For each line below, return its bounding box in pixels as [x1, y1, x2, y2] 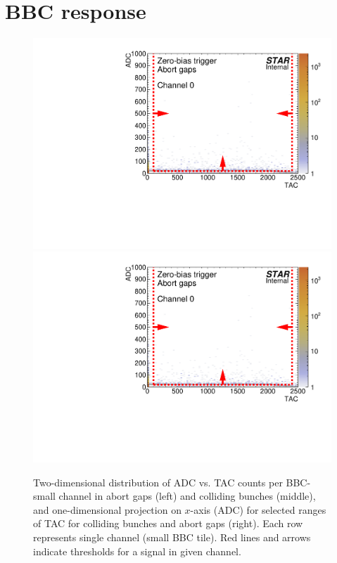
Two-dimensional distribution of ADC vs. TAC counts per [33, 474, 283, 489]
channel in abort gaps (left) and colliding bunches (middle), [58, 488, 316, 503]
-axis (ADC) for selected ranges [190, 502, 326, 517]
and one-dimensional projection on [33, 502, 182, 517]
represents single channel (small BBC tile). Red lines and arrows [33, 530, 311, 544]
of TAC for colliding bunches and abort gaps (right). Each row [33, 516, 303, 531]
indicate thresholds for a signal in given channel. [33, 543, 241, 558]
